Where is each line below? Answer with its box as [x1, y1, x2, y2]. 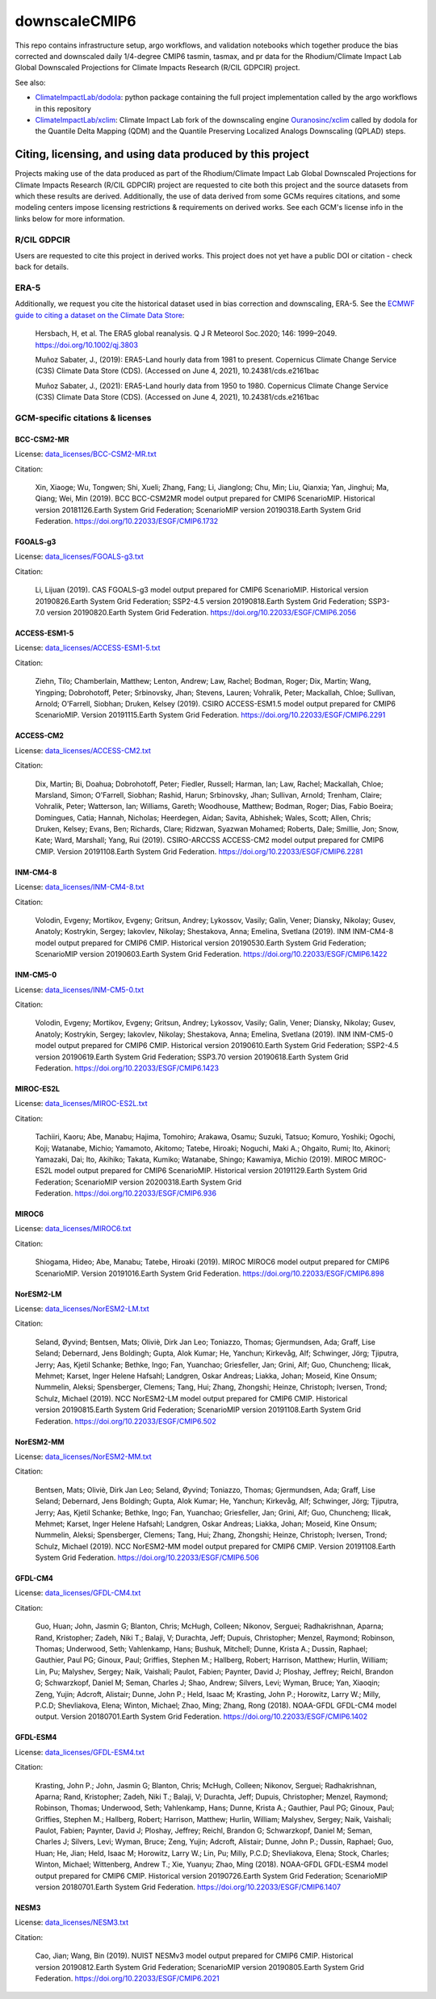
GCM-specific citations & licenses [15, 412, 152, 423]
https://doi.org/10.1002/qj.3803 [35, 340, 139, 350]
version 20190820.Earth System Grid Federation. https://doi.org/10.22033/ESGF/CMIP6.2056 [46, 608, 357, 618]
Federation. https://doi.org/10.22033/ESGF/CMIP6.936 [35, 1188, 217, 1198]
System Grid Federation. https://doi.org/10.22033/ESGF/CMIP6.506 [35, 1553, 260, 1562]
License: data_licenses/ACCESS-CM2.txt [15, 745, 151, 755]
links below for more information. [15, 214, 125, 224]
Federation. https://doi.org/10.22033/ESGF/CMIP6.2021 [35, 1974, 220, 1983]
